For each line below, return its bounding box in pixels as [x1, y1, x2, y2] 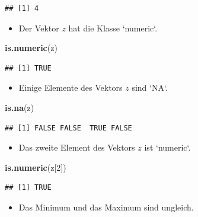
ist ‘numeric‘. [144, 141, 191, 154]
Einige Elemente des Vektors [18, 81, 123, 94]
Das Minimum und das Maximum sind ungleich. [18, 200, 194, 213]
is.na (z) [5, 101, 34, 113]
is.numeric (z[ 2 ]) [5, 161, 66, 173]
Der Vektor [18, 21, 59, 34]
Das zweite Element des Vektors [18, 141, 135, 154]
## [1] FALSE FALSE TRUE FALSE [5, 123, 132, 132]
